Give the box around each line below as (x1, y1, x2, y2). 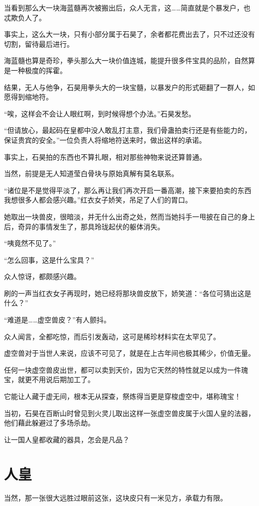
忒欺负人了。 (4, 12, 46, 22)
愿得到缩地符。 (4, 92, 53, 102)
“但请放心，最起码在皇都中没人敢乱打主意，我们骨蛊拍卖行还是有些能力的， (4, 125, 252, 135)
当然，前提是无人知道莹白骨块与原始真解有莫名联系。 (4, 168, 178, 179)
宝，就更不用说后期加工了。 (4, 374, 95, 385)
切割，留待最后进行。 (4, 38, 74, 49)
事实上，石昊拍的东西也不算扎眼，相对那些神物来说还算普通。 (4, 151, 206, 162)
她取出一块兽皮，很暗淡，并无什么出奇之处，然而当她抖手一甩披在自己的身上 (4, 211, 255, 221)
